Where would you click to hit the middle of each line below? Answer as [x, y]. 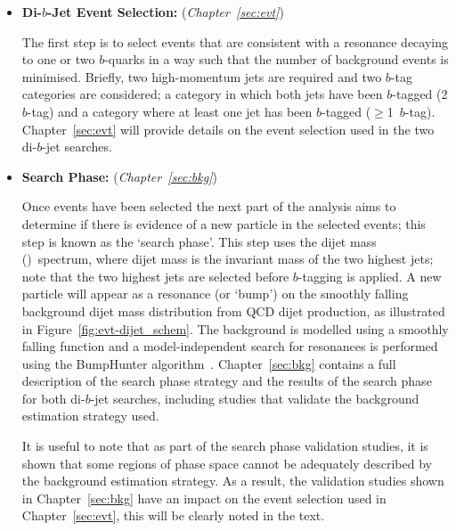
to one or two [58, 59]
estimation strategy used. [90, 416]
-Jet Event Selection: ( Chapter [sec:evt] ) [166, 12]
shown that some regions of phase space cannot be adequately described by [227, 463]
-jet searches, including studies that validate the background [255, 398]
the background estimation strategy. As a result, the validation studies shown [233, 481]
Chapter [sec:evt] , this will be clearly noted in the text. [173, 515]
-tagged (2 [420, 94]
